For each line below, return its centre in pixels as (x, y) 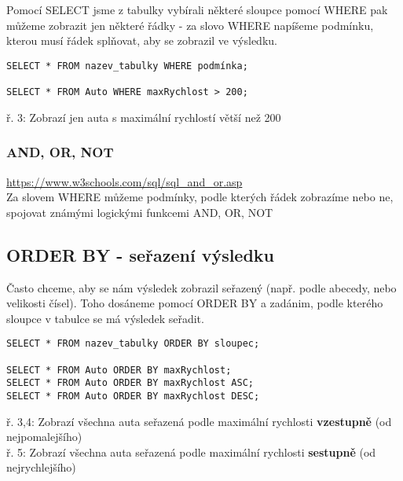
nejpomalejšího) (44, 437)
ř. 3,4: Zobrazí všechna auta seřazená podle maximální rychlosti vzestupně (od (199, 421)
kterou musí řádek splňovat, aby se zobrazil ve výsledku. (142, 40)
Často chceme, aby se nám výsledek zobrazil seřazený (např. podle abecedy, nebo (201, 287)
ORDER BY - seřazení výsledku (141, 254)
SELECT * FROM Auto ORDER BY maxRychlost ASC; (130, 383)
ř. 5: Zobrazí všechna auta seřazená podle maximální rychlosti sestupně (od (191, 452)
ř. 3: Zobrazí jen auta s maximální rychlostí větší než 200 (144, 117)
